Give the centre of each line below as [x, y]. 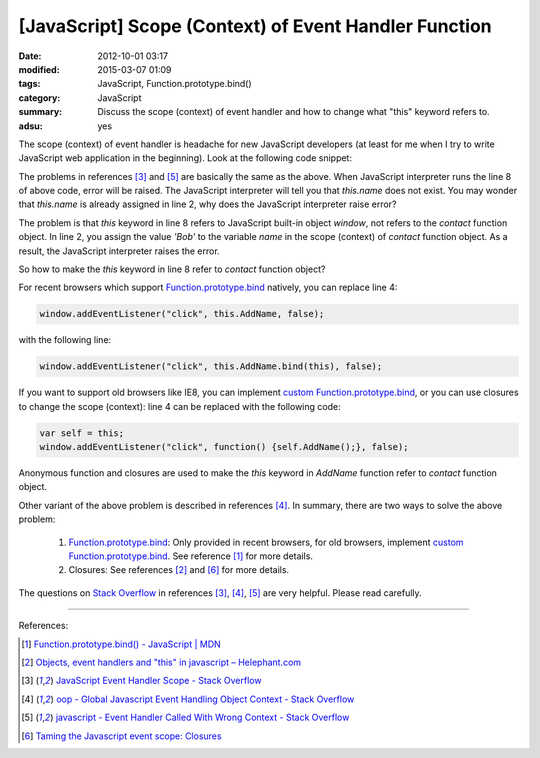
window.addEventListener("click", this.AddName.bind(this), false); [211, 366]
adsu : [31, 126]
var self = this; [82, 433]
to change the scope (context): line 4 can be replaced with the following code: [179, 406]
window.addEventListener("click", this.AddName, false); [182, 314]
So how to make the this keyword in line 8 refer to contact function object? [172, 269]
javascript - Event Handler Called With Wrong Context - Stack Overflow [202, 717]
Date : [30, 56]
